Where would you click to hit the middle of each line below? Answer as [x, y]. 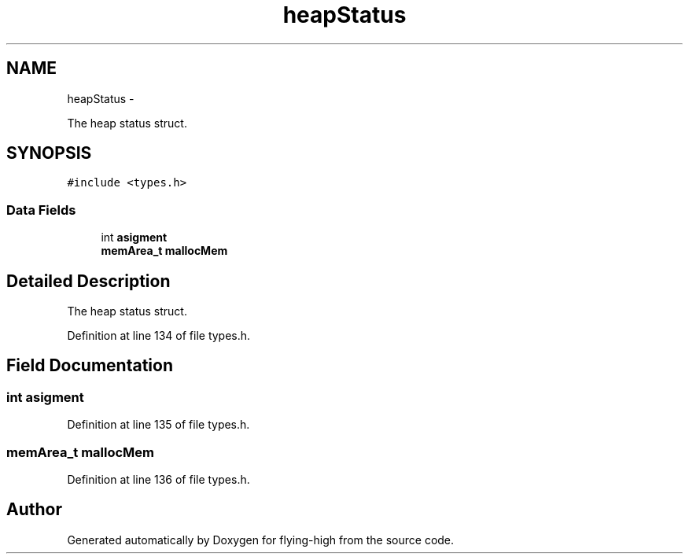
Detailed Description [88, 281]
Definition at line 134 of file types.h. [159, 336]
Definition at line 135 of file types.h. [158, 425]
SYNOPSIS [49, 153]
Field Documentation [90, 366]
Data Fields [41, 210]
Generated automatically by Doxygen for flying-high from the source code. [261, 540]
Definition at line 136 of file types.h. [158, 479]
